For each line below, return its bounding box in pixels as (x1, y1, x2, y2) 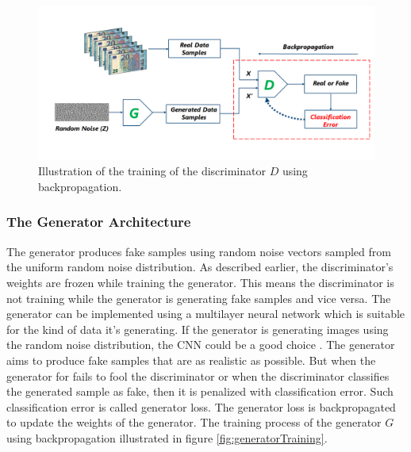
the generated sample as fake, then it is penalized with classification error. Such (6, 383, 394, 400)
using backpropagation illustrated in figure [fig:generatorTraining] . (6, 429, 328, 446)
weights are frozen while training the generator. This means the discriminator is (6, 274, 394, 290)
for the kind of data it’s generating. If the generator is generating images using (6, 320, 389, 337)
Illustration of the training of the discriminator (38, 163, 266, 179)
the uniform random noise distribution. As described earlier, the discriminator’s (6, 259, 394, 275)
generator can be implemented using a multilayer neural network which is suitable (6, 305, 405, 322)
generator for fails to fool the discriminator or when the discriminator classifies (6, 367, 390, 384)
